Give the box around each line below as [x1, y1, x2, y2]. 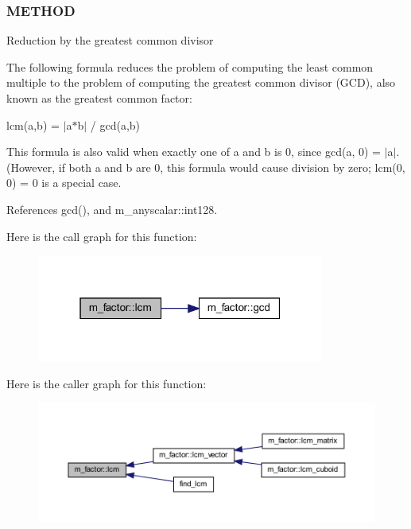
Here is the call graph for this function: [6, 228, 197, 244]
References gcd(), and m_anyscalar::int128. [6, 200, 218, 217]
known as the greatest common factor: [6, 90, 192, 106]
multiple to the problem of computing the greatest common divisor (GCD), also [6, 74, 396, 91]
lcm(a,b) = [6, 116, 60, 133]
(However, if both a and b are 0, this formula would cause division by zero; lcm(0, [6, 158, 405, 175]
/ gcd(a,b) [90, 116, 141, 133]
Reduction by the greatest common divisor [6, 32, 214, 49]
